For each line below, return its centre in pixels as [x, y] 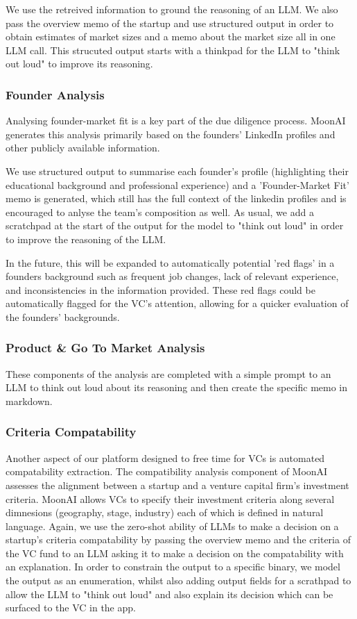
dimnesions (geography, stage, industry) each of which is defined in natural [165, 512]
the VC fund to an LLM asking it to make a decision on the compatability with [175, 553]
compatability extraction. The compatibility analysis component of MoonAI [167, 471]
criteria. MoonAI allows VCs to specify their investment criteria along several [170, 498]
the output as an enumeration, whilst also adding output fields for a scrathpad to [178, 580]
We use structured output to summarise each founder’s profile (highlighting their [177, 171]
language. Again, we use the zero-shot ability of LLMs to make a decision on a [172, 526]
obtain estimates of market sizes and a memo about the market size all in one [171, 36]
